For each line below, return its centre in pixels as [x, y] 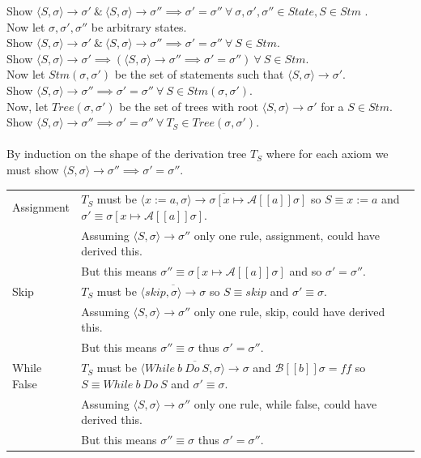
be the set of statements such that [199, 74]
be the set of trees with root [189, 106]
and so [306, 271]
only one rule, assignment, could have [287, 235]
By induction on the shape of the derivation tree [127, 154]
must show [33, 169]
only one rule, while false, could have [285, 403]
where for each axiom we [327, 154]
